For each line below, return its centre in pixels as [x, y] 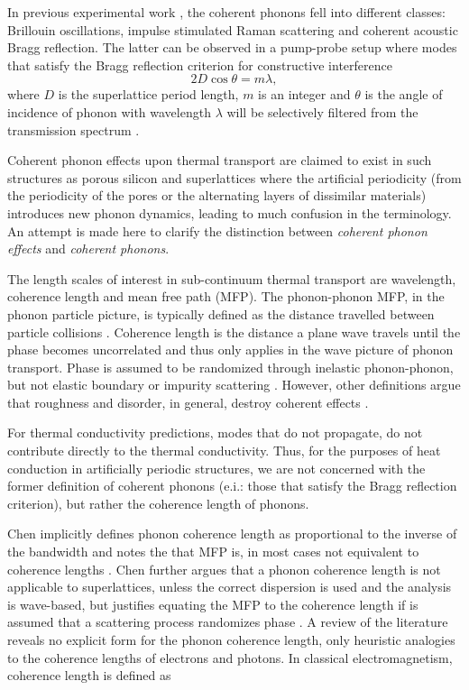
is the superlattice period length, [148, 94]
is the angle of [404, 94]
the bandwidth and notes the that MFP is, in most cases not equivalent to [213, 552]
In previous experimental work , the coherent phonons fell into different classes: [226, 12]
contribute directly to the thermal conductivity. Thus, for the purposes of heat [224, 451]
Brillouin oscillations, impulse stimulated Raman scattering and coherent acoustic [233, 29]
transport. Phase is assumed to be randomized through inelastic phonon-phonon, [230, 367]
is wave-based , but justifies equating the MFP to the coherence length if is [213, 604]
